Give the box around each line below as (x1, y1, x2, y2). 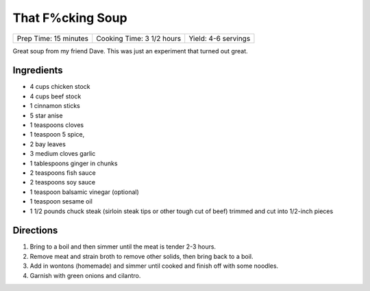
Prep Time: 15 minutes (16, 33, 89, 43)
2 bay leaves (29, 140, 66, 148)
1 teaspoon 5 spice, (29, 130, 85, 139)
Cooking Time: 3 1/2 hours (96, 33, 182, 43)
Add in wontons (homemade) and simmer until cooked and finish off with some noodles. (29, 262, 279, 270)
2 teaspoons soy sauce (29, 178, 96, 186)
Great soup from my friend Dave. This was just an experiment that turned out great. (12, 46, 248, 55)
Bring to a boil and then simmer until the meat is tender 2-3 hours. (29, 242, 216, 251)
